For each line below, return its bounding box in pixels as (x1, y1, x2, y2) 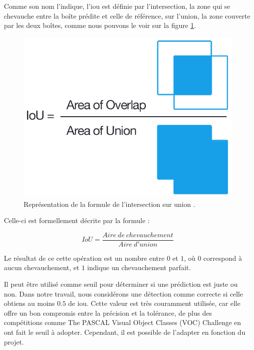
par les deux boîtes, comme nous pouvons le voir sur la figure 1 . (4, 20, 196, 30)
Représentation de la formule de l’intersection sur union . (24, 199, 196, 209)
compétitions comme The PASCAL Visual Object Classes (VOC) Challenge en (4, 317, 241, 327)
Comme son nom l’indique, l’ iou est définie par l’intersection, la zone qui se (4, 1, 230, 11)
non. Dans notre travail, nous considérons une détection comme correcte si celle (4, 288, 243, 299)
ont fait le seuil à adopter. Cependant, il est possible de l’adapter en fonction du (4, 326, 246, 337)
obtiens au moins (4, 298, 55, 308)
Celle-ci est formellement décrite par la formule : (4, 215, 150, 225)
